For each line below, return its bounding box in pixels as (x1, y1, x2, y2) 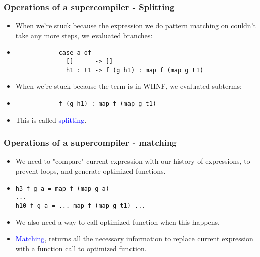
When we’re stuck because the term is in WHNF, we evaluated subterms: (15, 81, 242, 91)
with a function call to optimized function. (15, 243, 147, 253)
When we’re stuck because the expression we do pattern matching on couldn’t (15, 20, 256, 31)
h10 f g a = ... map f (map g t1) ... (15, 202, 146, 209)
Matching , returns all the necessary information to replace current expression (15, 233, 253, 244)
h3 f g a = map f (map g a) (15, 185, 109, 192)
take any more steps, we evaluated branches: (15, 30, 153, 40)
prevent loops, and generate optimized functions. (15, 166, 166, 176)
